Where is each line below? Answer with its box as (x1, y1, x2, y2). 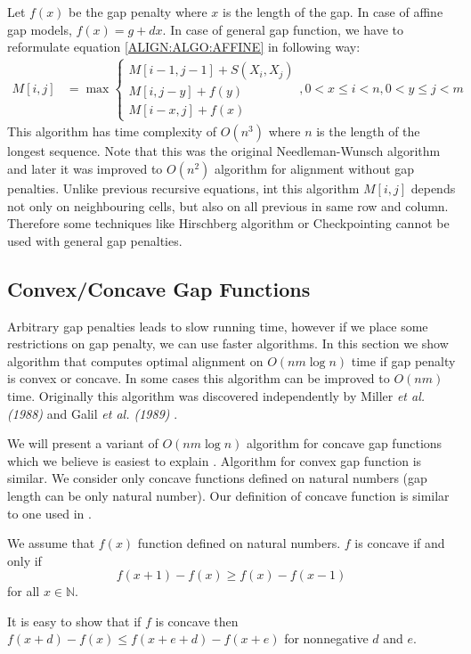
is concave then (155, 611, 239, 630)
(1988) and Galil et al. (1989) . (7, 404, 178, 422)
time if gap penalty (351, 351, 456, 370)
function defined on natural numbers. (137, 534, 341, 552)
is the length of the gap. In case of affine (223, 3, 443, 20)
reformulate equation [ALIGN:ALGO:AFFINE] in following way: (7, 37, 361, 56)
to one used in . (7, 503, 92, 522)
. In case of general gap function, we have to (162, 20, 403, 38)
